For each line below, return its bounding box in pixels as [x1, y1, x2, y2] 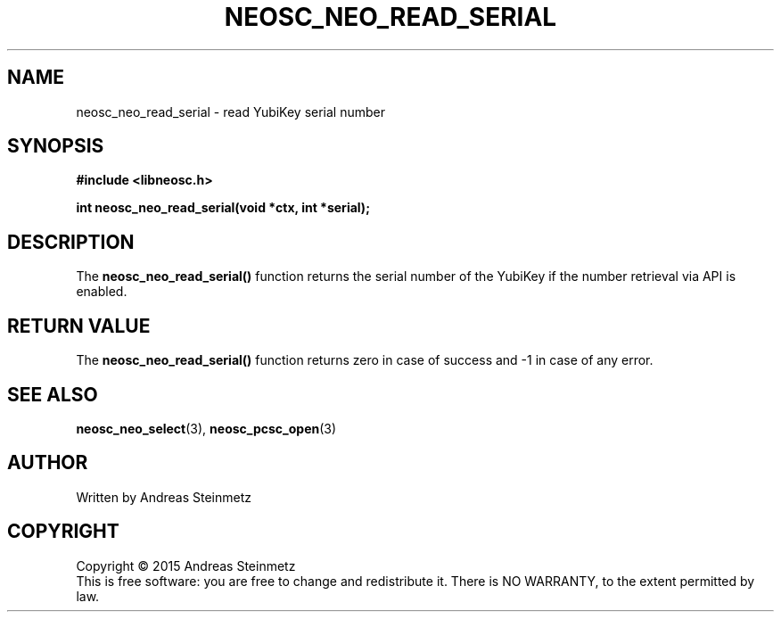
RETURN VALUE [7, 314, 151, 337]
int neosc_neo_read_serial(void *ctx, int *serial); [76, 200, 370, 216]
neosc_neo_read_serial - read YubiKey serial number [76, 103, 386, 120]
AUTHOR [7, 451, 88, 475]
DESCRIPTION [7, 230, 135, 253]
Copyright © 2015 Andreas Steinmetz [76, 557, 296, 574]
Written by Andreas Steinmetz [76, 489, 252, 505]
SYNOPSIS [7, 135, 104, 158]
